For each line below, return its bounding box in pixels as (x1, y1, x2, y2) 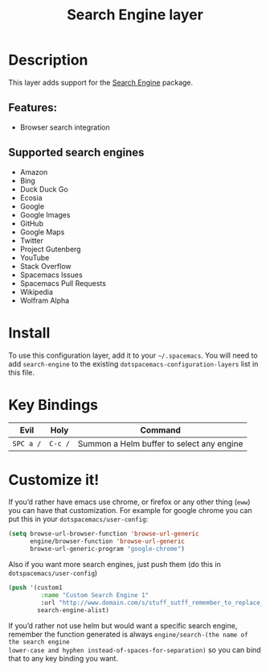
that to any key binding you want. (8, 653, 119, 663)
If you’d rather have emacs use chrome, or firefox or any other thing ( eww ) (8, 497, 251, 507)
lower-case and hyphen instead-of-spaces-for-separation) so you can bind (8, 644, 261, 654)
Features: (8, 101, 58, 114)
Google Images (19, 209, 71, 219)
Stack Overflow (19, 261, 72, 271)
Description (8, 51, 88, 69)
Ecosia (19, 193, 43, 202)
